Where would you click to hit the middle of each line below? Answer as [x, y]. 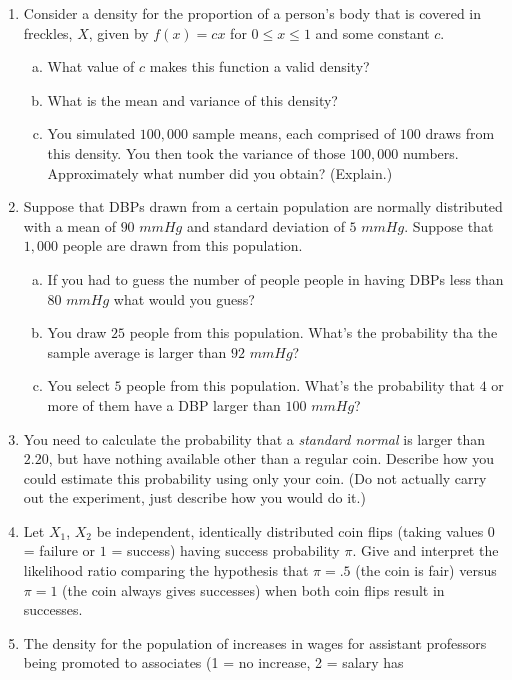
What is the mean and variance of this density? [192, 99]
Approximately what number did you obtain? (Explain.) [220, 172]
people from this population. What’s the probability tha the [313, 332]
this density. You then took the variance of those [196, 152]
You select [78, 385]
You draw [77, 332]
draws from [460, 133]
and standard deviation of [265, 225]
